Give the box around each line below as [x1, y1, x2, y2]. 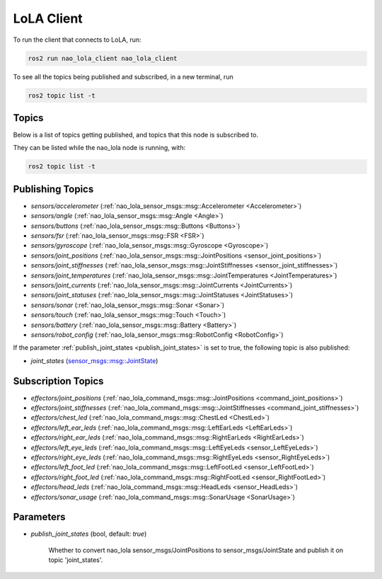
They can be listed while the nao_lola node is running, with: [13, 144, 186, 152]
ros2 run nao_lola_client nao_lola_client [28, 54, 178, 62]
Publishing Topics [13, 183, 94, 195]
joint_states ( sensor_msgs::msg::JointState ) [30, 356, 158, 365]
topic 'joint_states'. [48, 556, 103, 564]
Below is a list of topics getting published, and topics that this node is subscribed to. [13, 131, 258, 139]
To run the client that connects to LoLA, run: [13, 35, 141, 44]
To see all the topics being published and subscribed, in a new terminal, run [13, 72, 233, 81]
